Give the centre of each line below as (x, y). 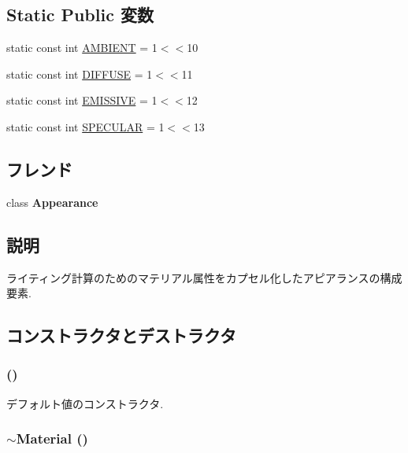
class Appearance (52, 202)
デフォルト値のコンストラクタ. (85, 403)
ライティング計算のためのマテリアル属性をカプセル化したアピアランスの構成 (204, 277)
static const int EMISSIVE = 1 (82, 100)
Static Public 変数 (80, 15)
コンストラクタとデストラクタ (121, 335)
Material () (52, 438)
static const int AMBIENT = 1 (82, 48)
